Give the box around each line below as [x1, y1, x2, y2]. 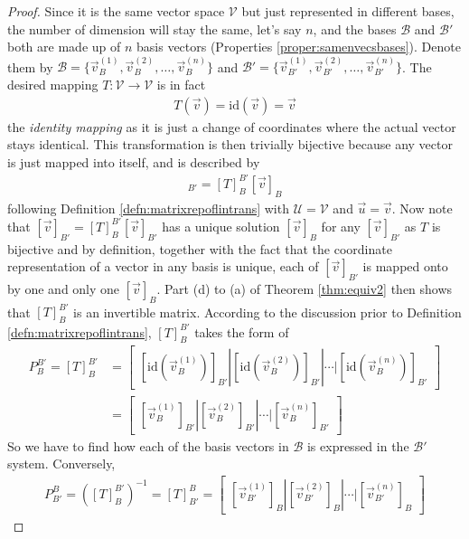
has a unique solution [162, 216, 280, 235]
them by [7, 57, 53, 76]
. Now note [391, 198, 453, 217]
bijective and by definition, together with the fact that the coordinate [7, 239, 392, 258]
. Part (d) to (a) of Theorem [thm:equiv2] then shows [156, 279, 453, 298]
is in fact [156, 75, 206, 94]
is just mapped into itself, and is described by [7, 152, 260, 171]
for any [321, 216, 361, 235]
